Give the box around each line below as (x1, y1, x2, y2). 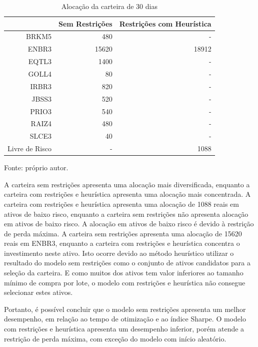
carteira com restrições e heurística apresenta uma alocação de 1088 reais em (4, 198, 239, 209)
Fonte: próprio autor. (4, 162, 68, 173)
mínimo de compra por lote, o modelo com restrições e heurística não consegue (4, 277, 245, 287)
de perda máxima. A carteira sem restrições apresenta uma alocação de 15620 (4, 228, 242, 238)
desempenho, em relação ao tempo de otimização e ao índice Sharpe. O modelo (4, 313, 246, 324)
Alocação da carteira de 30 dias (61, 1, 157, 11)
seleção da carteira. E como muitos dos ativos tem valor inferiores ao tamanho (4, 267, 243, 278)
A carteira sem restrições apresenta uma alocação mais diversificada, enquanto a (4, 179, 250, 189)
